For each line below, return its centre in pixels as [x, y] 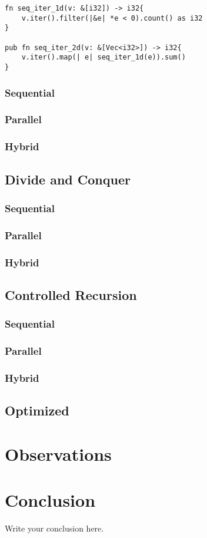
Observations [58, 453]
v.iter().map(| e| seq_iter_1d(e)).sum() [103, 57]
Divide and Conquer [68, 179]
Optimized [37, 410]
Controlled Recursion [71, 294]
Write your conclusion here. [54, 528]
